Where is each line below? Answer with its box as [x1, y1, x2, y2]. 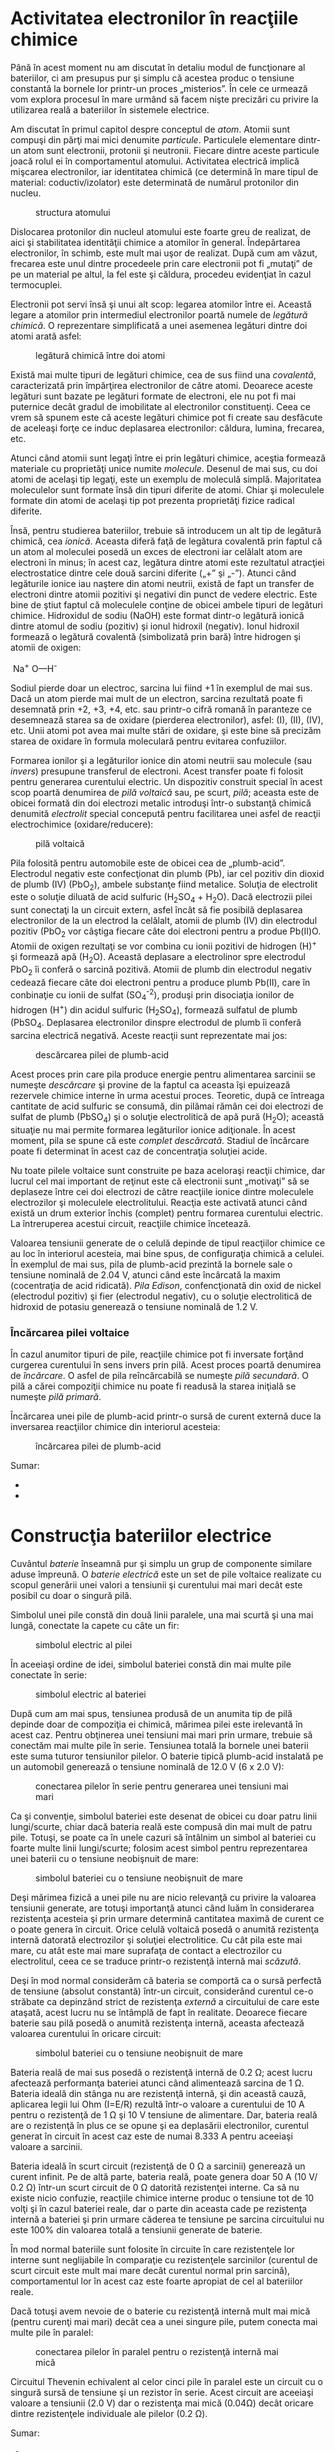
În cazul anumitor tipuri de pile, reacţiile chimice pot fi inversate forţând [10, 1348, 304, 1361]
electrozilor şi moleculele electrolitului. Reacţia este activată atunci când [10, 1196, 308, 1208]
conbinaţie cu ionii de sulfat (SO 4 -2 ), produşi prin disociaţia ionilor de [10, 987, 295, 1003]
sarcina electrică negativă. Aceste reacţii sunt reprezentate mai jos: [10, 1029, 288, 1041]
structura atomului [35, 206, 111, 218]
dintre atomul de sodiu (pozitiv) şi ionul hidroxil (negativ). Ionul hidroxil [10, 620, 300, 632]
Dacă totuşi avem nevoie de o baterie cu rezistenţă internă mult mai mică [10, 2305, 311, 2317]
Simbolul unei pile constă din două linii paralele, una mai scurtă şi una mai [10, 1608, 314, 1621]
